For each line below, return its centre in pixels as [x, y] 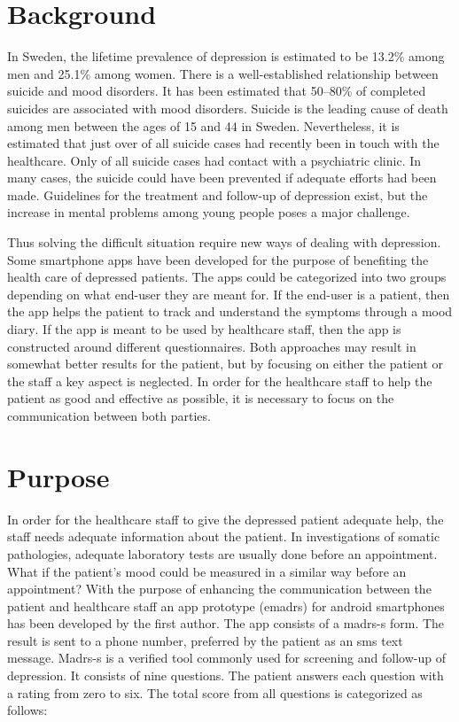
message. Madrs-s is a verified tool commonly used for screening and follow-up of [226, 658]
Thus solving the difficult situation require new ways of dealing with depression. [224, 242]
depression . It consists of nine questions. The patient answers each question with [226, 675]
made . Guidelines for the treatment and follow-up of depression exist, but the [218, 194]
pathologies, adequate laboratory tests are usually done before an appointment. [222, 553]
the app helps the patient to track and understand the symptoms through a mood [230, 311]
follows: [27, 710]
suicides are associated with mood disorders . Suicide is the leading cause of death [228, 108]
